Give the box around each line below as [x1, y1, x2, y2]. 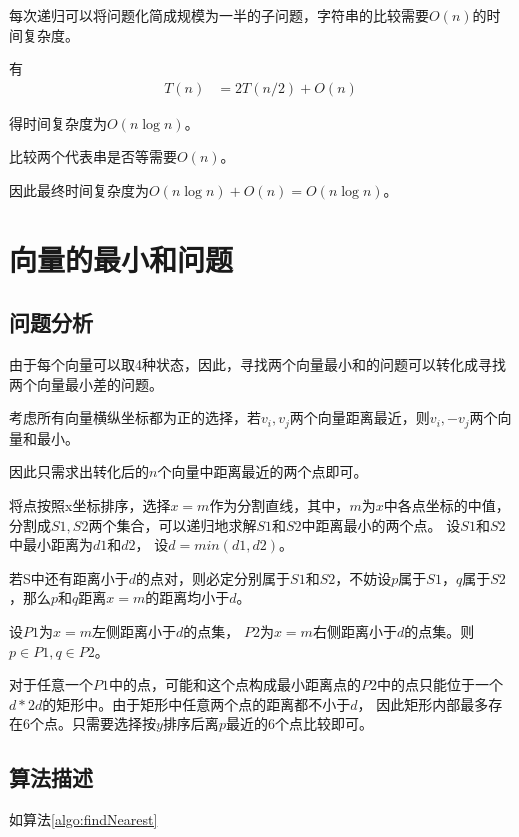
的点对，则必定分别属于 [136, 567, 291, 588]
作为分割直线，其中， [209, 495, 350, 515]
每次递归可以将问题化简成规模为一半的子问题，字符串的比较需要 [9, 5, 429, 25]
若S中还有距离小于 [9, 567, 129, 588]
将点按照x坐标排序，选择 [9, 495, 171, 515]
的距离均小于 [145, 587, 230, 608]
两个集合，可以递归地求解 [88, 514, 257, 535]
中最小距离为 [9, 534, 93, 555]
